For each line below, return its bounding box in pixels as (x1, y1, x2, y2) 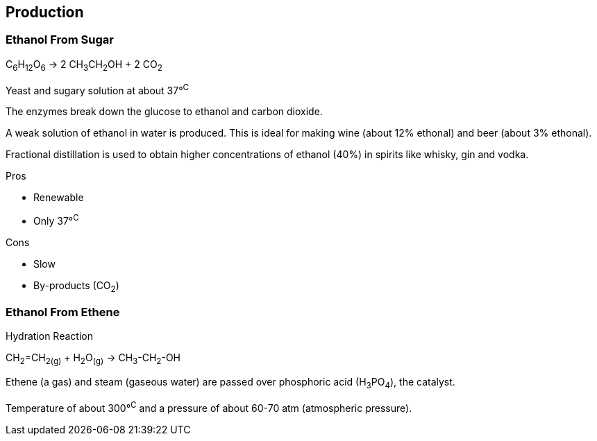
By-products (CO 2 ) (33, 279, 119, 294)
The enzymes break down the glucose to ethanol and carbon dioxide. (6, 105, 323, 118)
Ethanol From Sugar (6, 33, 114, 47)
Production (6, 3, 84, 21)
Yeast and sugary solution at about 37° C (6, 82, 190, 96)
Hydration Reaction (6, 330, 93, 343)
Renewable (33, 191, 84, 204)
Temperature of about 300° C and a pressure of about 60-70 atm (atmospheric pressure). (6, 400, 412, 414)
